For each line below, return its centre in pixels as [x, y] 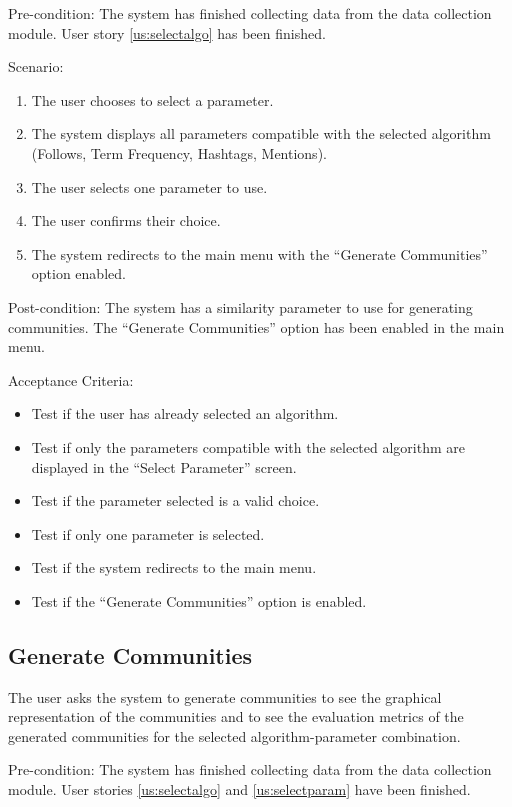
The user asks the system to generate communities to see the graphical [225, 696]
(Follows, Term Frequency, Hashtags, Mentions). [179, 152]
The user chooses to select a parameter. [152, 99]
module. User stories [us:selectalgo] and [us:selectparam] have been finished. [239, 789]
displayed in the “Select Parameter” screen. [164, 466]
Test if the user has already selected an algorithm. [185, 413]
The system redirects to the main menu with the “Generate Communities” [259, 253]
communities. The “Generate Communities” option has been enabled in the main [256, 326]
